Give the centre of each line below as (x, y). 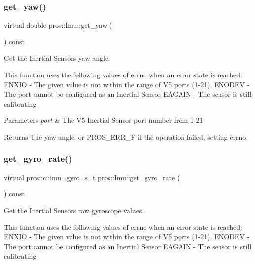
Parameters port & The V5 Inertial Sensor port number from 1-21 (104, 120)
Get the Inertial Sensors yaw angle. (57, 58)
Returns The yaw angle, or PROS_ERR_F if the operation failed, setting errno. (126, 136)
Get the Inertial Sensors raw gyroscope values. (74, 210)
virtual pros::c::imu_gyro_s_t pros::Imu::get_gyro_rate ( (92, 177)
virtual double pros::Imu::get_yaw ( (58, 25)
